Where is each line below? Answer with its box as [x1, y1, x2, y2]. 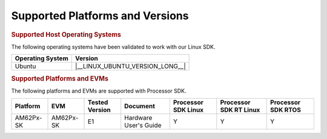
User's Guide [124, 121, 162, 129]
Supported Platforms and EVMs [11, 74, 109, 82]
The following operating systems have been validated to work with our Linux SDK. [11, 43, 216, 51]
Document [124, 102, 156, 111]
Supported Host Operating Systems [11, 30, 121, 39]
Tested [88, 98, 108, 107]
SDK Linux [173, 106, 204, 114]
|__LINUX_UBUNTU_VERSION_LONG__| [74, 62, 186, 70]
